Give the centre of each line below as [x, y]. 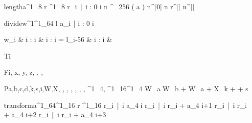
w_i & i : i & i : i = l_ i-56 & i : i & [58, 39]
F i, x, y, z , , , [23, 72]
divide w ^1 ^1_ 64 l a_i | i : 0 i [49, 23]
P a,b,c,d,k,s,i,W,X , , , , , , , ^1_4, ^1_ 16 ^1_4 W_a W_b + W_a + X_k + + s [126, 88]
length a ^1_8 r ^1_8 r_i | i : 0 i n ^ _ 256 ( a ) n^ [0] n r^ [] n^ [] [99, 6]
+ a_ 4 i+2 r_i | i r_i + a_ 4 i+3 [55, 114]
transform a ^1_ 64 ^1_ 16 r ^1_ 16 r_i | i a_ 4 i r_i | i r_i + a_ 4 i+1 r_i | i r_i [126, 105]
